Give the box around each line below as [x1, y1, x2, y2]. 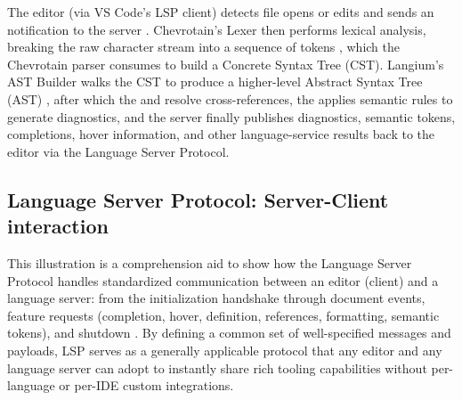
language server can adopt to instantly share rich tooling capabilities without [7, 358, 427, 377]
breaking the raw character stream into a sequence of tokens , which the [7, 37, 400, 56]
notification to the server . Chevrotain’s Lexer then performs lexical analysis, [7, 20, 426, 38]
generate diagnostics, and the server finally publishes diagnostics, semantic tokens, [7, 107, 456, 126]
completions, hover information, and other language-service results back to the [7, 125, 435, 143]
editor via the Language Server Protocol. [7, 142, 230, 160]
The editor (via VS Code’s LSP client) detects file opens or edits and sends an [7, 3, 434, 20]
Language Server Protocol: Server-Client [7, 185, 389, 213]
